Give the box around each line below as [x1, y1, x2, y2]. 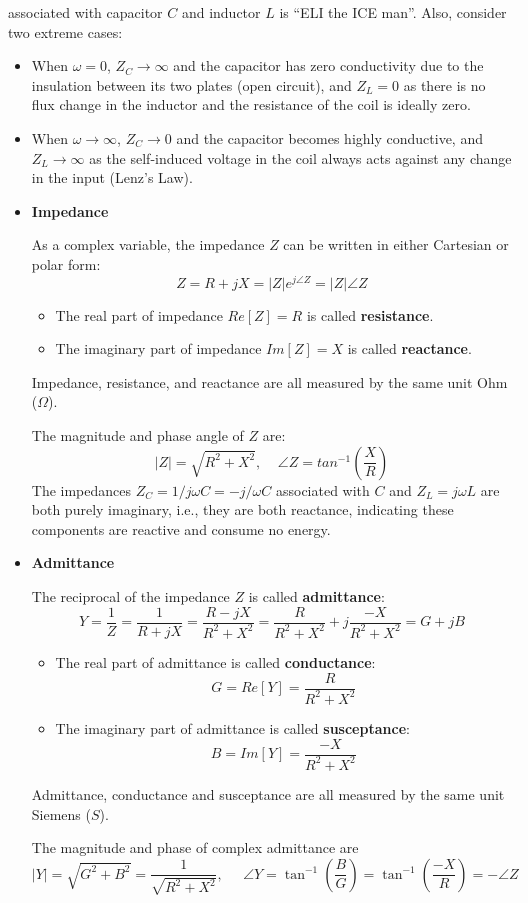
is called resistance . [306, 304, 434, 325]
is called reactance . [347, 338, 472, 359]
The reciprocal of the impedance [31, 585, 230, 606]
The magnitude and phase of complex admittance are [31, 837, 359, 858]
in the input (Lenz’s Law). [31, 167, 193, 188]
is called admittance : [248, 585, 385, 606]
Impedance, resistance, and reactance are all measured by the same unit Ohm [31, 371, 508, 392]
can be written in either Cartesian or [283, 234, 509, 255]
